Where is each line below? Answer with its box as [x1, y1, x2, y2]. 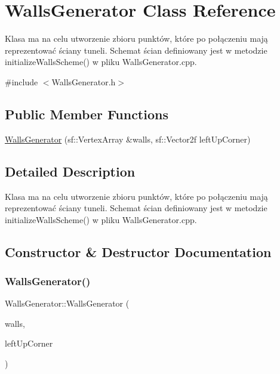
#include [5, 75, 38, 88]
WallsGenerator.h [51, 75, 116, 88]
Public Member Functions [5, 104, 168, 123]
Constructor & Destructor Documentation [5, 242, 272, 261]
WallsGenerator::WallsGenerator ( [5, 297, 130, 310]
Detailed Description [5, 162, 136, 180]
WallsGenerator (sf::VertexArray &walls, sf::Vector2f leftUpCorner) [5, 132, 251, 145]
